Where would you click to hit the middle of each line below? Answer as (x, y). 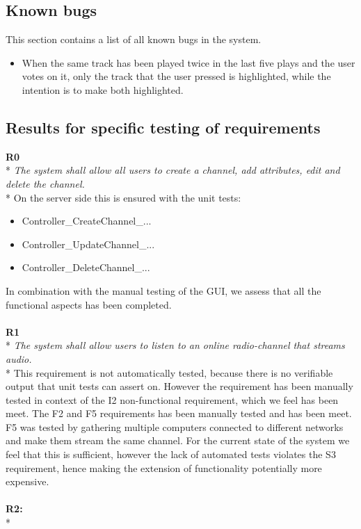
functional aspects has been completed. (89, 304)
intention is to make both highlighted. (103, 89)
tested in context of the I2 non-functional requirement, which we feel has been (172, 399)
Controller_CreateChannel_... (87, 221)
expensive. (27, 481)
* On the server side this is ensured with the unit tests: (123, 197)
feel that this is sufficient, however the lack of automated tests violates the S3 (171, 454)
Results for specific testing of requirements (163, 127)
